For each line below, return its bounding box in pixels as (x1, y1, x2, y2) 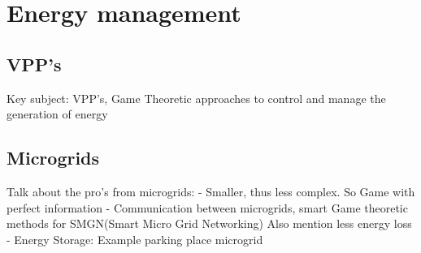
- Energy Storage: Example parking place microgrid (7, 230, 263, 247)
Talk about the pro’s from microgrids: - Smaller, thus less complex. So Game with (7, 182, 415, 199)
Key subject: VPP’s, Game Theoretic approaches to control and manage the (7, 89, 386, 106)
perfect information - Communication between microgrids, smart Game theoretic (7, 199, 408, 216)
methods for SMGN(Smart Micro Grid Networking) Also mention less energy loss (7, 215, 412, 232)
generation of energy (7, 105, 108, 122)
